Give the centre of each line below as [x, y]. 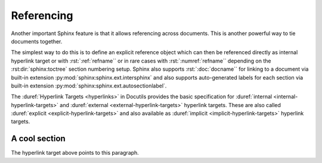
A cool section [38, 139]
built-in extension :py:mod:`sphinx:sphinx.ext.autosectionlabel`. [89, 86]
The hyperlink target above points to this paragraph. [75, 153]
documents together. [37, 41]
